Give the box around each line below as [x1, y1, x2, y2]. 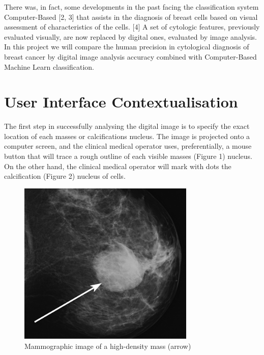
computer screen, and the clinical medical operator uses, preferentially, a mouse [4, 141, 252, 151]
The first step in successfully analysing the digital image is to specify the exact [4, 121, 250, 131]
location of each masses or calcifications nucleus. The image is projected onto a [4, 130, 250, 141]
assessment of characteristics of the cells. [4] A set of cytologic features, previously [4, 21, 260, 32]
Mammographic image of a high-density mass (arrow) [24, 340, 191, 351]
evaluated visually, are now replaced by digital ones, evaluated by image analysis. [4, 31, 257, 42]
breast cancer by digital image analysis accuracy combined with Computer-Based [4, 51, 257, 62]
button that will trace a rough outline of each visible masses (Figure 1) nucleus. [4, 151, 252, 161]
